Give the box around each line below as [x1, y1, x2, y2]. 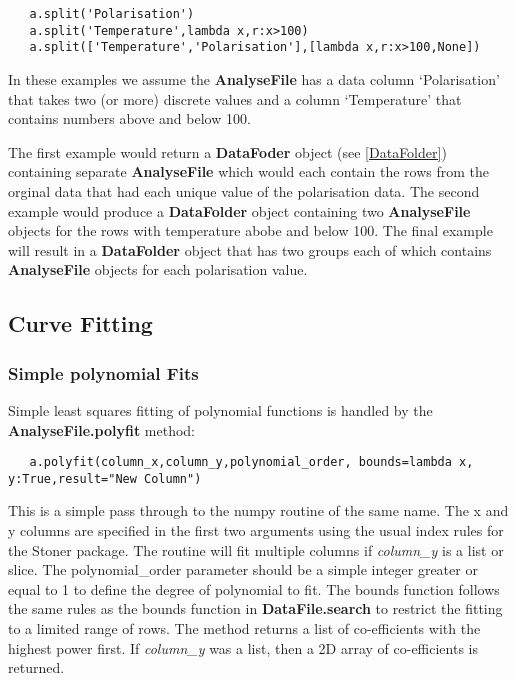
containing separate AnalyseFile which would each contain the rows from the [8, 161, 489, 182]
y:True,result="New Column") [8, 471, 202, 486]
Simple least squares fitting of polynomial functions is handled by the [8, 399, 433, 420]
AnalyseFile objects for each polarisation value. [8, 259, 308, 280]
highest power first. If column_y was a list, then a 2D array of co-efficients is [8, 637, 479, 658]
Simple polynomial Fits [8, 360, 199, 385]
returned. [8, 657, 65, 678]
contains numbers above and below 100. [8, 108, 251, 129]
